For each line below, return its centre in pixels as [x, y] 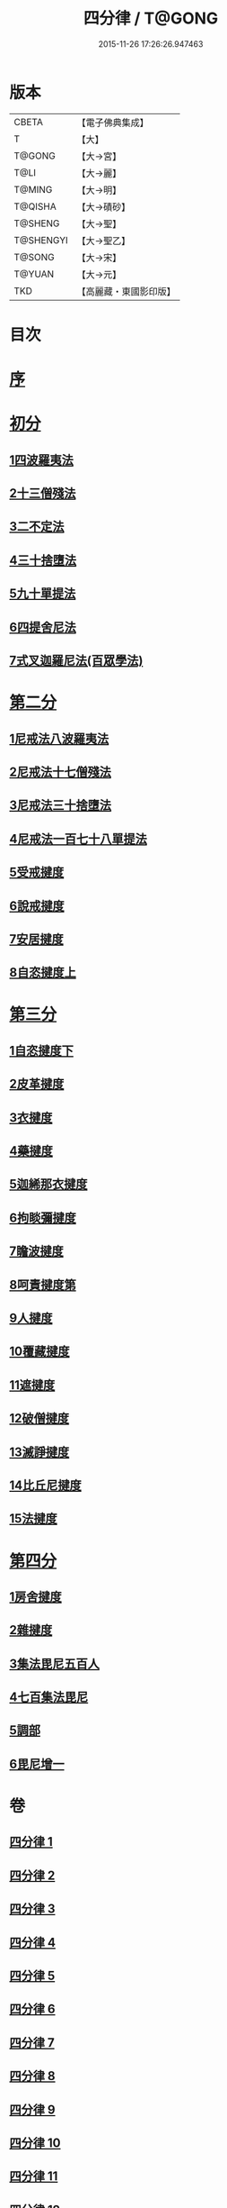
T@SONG [35, 257]
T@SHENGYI [41, 240]
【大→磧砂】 [104, 206]
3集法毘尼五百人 [55, 1663]
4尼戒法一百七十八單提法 [79, 839]
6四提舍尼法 [43, 627]
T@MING [33, 189]
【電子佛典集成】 [113, 123]
